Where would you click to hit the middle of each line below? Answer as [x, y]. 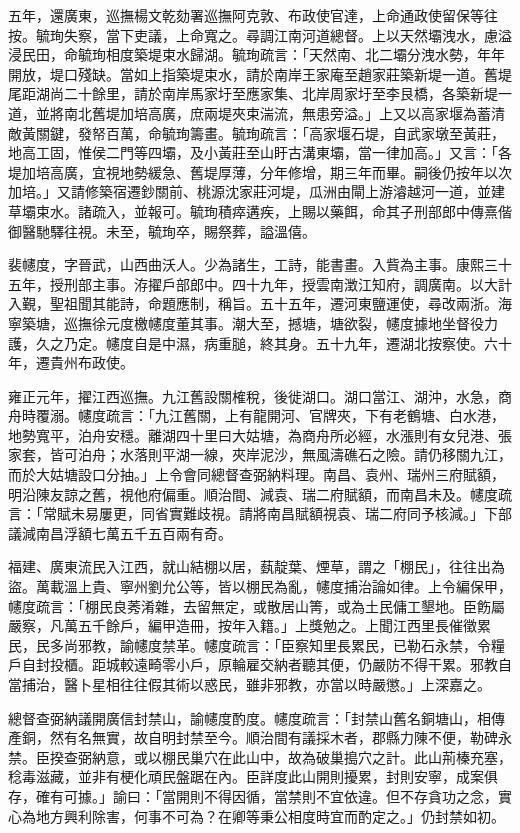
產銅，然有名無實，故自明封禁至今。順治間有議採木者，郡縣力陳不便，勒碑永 [260, 737]
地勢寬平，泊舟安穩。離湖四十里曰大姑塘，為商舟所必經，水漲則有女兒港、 [253, 434]
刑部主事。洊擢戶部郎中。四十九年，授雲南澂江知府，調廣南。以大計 [287, 283]
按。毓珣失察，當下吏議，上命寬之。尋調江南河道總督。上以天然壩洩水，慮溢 [260, 34]
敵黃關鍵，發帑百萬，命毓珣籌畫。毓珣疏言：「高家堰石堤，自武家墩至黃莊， [256, 132]
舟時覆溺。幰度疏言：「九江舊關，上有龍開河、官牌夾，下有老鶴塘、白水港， [256, 415]
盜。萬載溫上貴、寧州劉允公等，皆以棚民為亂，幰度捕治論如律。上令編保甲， [260, 586]
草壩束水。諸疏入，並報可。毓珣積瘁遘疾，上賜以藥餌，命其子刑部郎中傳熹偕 [260, 210]
